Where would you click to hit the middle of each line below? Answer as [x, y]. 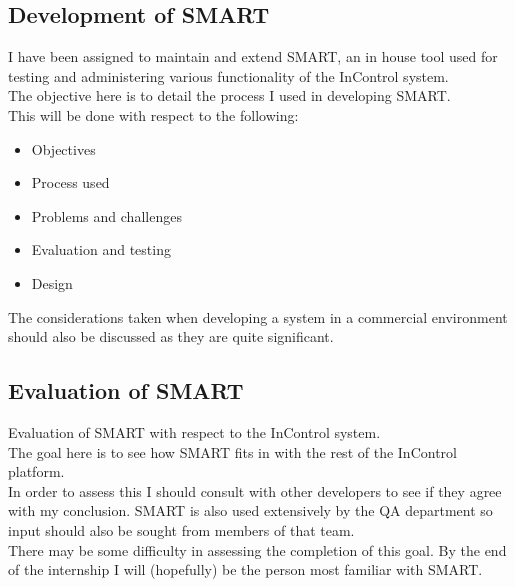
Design [52, 282]
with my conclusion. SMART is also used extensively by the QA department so [250, 510]
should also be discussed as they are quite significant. [171, 336]
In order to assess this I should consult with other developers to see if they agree [255, 490]
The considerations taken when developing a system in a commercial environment [258, 316]
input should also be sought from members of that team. [181, 529]
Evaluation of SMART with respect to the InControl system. [194, 431]
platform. [36, 471]
